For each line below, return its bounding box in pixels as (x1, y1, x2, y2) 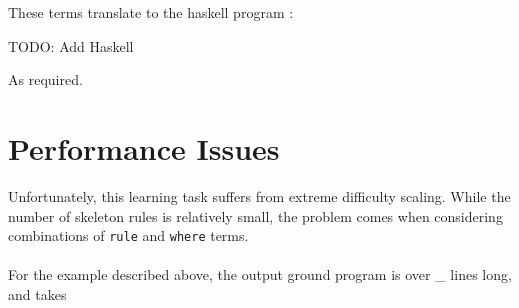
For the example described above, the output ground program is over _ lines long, (8, 264, 512, 285)
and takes (8, 283, 67, 304)
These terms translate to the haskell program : (8, 2, 294, 22)
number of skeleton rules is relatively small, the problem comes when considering (8, 205, 503, 226)
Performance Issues (8, 127, 280, 168)
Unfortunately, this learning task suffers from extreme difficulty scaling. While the (8, 185, 511, 206)
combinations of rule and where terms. (8, 225, 249, 246)
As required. (8, 69, 83, 90)
